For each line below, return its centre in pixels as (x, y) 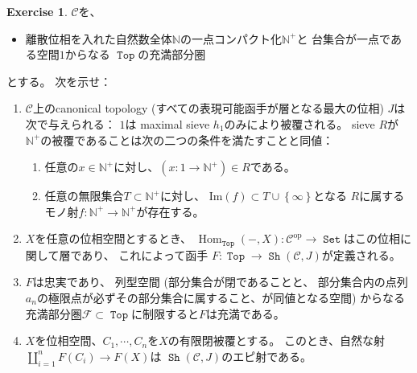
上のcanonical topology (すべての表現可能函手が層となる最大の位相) (208, 108)
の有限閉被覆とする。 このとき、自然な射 (276, 340)
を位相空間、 (69, 340)
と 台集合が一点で (343, 38)
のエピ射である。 (267, 356)
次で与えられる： (70, 123)
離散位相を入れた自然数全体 (99, 38)
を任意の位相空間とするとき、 (113, 238)
